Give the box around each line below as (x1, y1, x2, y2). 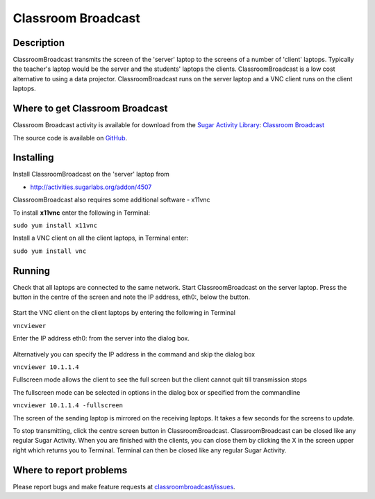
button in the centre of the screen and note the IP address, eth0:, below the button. (12, 293, 251, 302)
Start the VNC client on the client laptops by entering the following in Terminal (12, 309, 236, 317)
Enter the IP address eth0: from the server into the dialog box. (12, 334, 190, 343)
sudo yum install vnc (12, 247, 87, 255)
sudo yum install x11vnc (12, 222, 97, 229)
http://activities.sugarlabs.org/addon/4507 (30, 183, 152, 191)
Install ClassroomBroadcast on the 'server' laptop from (12, 170, 170, 179)
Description (12, 37, 65, 49)
